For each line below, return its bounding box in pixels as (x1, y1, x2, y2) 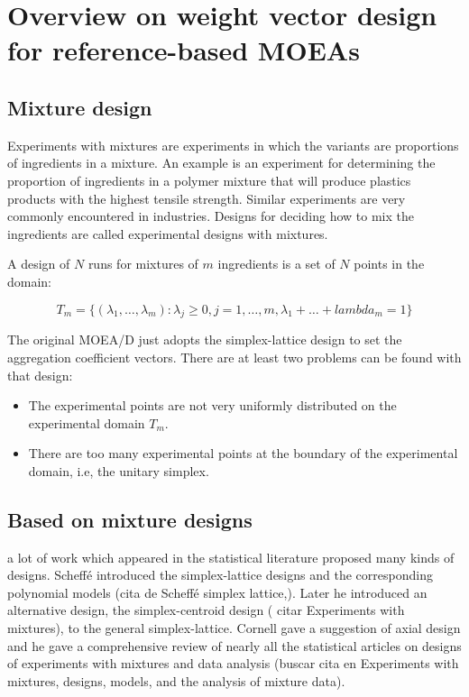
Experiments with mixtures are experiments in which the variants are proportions (7, 135, 459, 154)
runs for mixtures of (87, 254, 198, 273)
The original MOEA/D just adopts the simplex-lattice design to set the (7, 330, 402, 349)
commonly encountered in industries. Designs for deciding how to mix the (7, 206, 414, 225)
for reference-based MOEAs (7, 32, 360, 69)
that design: (7, 365, 73, 384)
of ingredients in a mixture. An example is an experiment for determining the (7, 153, 436, 172)
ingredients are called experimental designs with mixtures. (7, 224, 328, 243)
